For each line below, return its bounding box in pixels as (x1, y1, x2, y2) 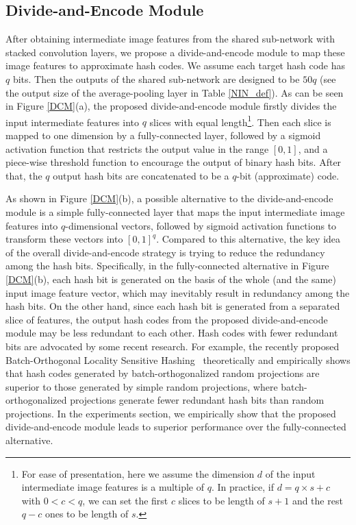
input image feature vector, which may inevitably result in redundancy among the (5, 285, 350, 300)
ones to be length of (44, 506, 129, 521)
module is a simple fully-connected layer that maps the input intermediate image (5, 204, 345, 219)
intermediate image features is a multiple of (21, 480, 205, 494)
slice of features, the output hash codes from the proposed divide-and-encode (5, 312, 328, 326)
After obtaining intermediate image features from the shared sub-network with (5, 32, 335, 46)
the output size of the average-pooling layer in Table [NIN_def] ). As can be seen (5, 85, 344, 99)
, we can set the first (82, 493, 168, 507)
